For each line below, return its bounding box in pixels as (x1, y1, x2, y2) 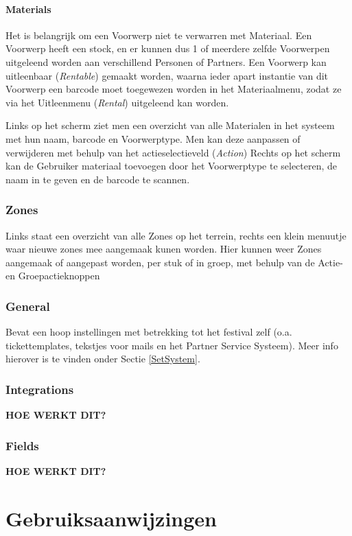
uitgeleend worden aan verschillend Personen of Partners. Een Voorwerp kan (5, 54, 327, 69)
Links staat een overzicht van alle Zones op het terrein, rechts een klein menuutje (5, 228, 347, 242)
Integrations (5, 380, 74, 397)
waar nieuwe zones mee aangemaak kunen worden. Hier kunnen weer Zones (5, 242, 322, 256)
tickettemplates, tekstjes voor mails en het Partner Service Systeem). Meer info (5, 338, 338, 352)
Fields (5, 436, 39, 454)
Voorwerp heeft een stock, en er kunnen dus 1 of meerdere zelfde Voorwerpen (5, 41, 330, 56)
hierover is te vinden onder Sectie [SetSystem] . (5, 351, 200, 366)
